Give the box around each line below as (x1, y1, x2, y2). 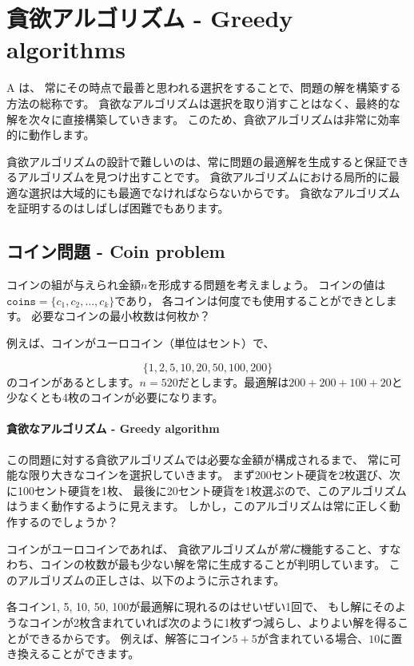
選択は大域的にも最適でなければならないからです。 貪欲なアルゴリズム (28, 184, 400, 200)
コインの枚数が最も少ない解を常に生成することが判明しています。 (39, 556, 386, 573)
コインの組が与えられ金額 (6, 276, 141, 293)
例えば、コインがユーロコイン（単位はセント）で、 (6, 335, 275, 351)
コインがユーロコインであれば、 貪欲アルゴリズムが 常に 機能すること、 (6, 540, 379, 557)
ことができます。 (50, 645, 140, 662)
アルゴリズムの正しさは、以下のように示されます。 (17, 571, 285, 588)
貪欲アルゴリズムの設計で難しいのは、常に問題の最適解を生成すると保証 (6, 153, 387, 169)
